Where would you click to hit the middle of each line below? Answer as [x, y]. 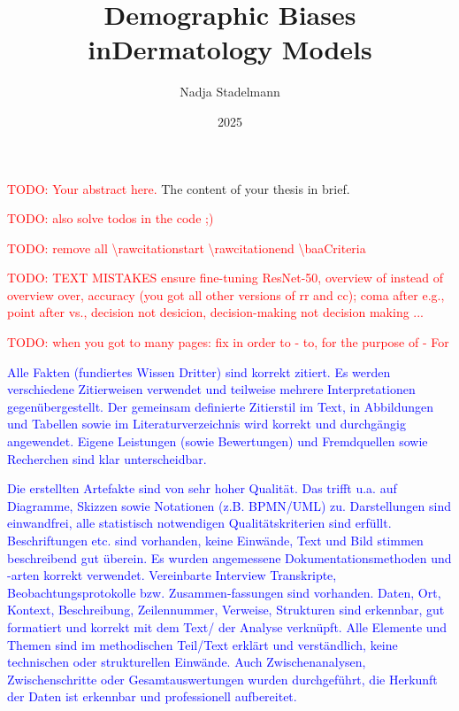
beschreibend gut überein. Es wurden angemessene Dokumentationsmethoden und [229, 557]
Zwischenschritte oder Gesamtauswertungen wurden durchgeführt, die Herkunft [222, 679]
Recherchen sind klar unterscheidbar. [107, 458]
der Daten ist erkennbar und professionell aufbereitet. [152, 696]
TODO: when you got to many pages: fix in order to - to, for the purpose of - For [228, 342]
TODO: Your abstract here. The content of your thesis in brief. [179, 188]
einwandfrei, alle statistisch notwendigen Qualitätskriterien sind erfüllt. [199, 523]
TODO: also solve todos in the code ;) [111, 218]
